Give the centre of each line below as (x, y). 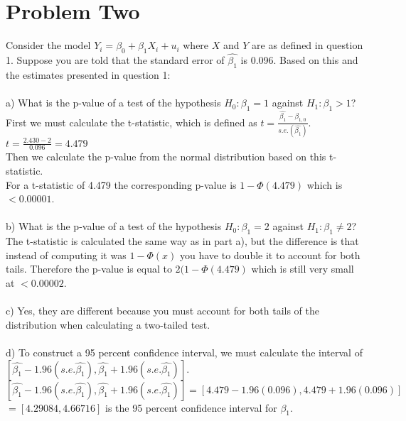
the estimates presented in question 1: (88, 74)
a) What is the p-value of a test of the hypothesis (113, 103)
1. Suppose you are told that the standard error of (115, 60)
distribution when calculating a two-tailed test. (108, 324)
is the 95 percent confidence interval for (191, 407)
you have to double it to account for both (270, 255)
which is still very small (303, 269)
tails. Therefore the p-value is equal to (89, 269)
